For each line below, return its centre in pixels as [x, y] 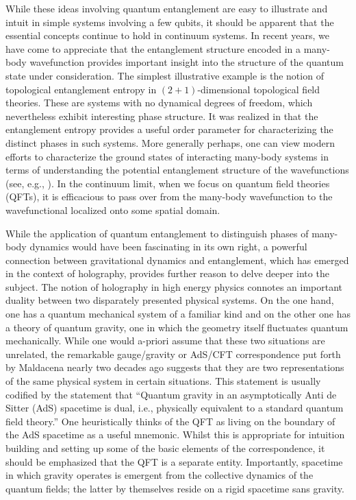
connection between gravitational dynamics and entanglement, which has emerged [177, 260]
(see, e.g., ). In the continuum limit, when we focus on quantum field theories [168, 183]
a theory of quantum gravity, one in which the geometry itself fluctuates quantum [177, 327]
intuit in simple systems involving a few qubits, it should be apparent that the [170, 22]
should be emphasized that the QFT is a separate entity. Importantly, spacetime [174, 461]
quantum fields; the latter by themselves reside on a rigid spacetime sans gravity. [175, 488]
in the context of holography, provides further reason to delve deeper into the [167, 273]
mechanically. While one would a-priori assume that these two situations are [165, 341]
